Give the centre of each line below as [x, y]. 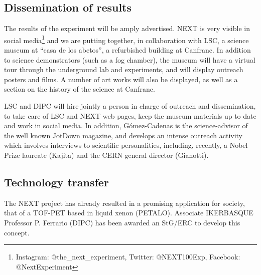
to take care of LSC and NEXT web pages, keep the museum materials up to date [130, 115]
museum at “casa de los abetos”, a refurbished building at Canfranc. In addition [127, 50]
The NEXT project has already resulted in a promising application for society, [124, 203]
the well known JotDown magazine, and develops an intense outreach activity [123, 135]
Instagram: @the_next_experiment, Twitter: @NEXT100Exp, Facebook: [128, 257]
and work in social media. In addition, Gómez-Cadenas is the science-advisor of [126, 125]
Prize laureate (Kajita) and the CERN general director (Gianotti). [106, 155]
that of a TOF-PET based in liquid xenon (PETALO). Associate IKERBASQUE [129, 213]
